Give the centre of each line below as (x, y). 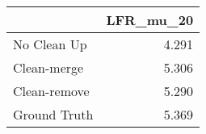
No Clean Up (50, 44)
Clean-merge (48, 67)
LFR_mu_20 (150, 20)
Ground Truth (53, 114)
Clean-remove (51, 91)
